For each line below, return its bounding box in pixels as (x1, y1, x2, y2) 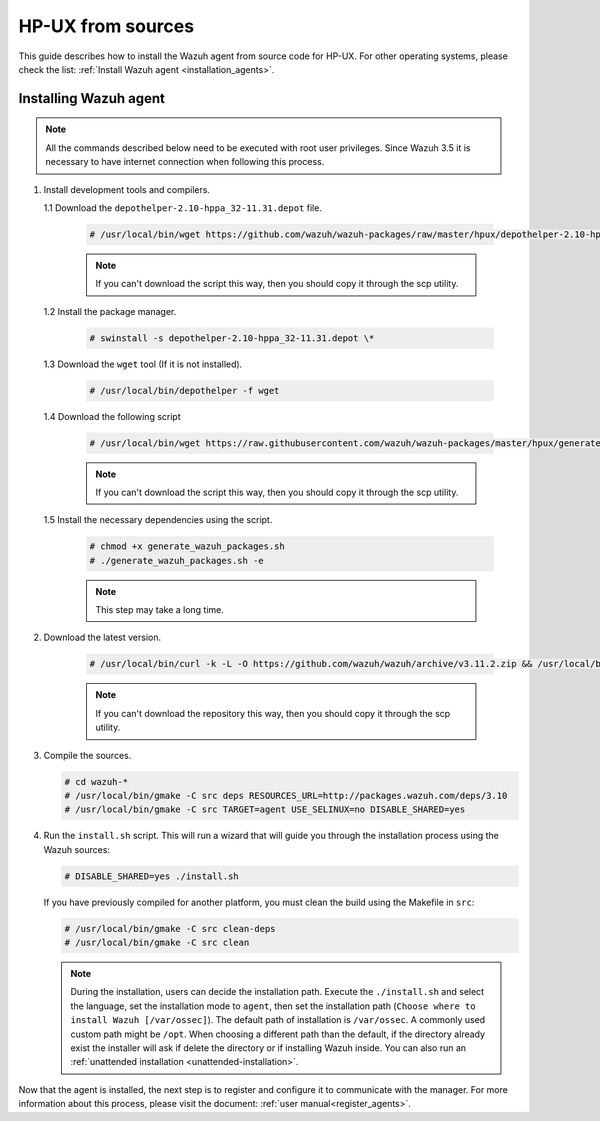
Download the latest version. (43, 631, 162, 644)
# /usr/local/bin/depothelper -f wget (89, 385, 280, 396)
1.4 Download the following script (43, 410, 182, 422)
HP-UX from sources (18, 15, 195, 37)
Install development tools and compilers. (43, 183, 210, 195)
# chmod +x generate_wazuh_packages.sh (89, 541, 285, 552)
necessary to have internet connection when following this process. (45, 156, 325, 168)
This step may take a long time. (95, 604, 225, 616)
